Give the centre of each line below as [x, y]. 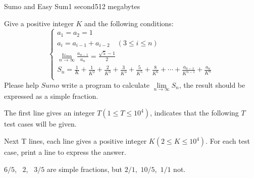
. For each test [228, 141]
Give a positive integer [39, 23]
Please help [21, 84]
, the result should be [212, 84]
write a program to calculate [106, 84]
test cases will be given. [40, 124]
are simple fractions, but [84, 169]
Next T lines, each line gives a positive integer [75, 141]
